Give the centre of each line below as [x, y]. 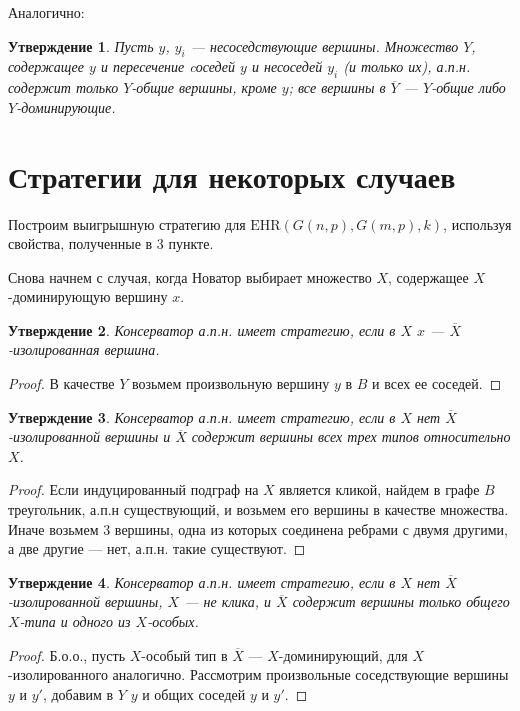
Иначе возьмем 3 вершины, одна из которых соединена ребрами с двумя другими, [258, 528]
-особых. [173, 621]
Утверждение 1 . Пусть [81, 45]
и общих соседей [194, 693]
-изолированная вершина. [84, 349]
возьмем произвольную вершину [230, 383]
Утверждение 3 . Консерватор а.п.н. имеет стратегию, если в [202, 416]
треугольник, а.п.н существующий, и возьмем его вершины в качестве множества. [258, 509]
